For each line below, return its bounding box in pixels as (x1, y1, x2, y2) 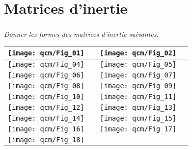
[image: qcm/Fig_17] (100, 125, 176, 133)
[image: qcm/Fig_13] (100, 103, 176, 112)
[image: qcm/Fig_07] (100, 71, 176, 79)
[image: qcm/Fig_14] (8, 114, 84, 123)
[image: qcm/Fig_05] (100, 60, 176, 69)
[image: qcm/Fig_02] (100, 49, 176, 57)
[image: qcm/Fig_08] (8, 82, 84, 90)
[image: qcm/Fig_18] (8, 136, 84, 144)
